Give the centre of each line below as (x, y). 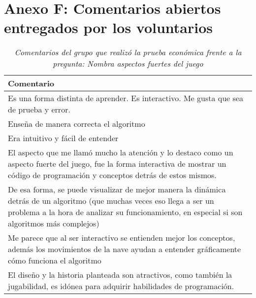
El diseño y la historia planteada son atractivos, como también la (120, 275)
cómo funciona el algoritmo (55, 261)
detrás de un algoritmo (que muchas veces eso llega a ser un (111, 201)
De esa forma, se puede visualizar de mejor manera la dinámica (117, 189)
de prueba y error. (39, 110)
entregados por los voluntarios (109, 27)
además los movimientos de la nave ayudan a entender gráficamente (125, 249)
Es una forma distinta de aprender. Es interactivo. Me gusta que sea (126, 98)
